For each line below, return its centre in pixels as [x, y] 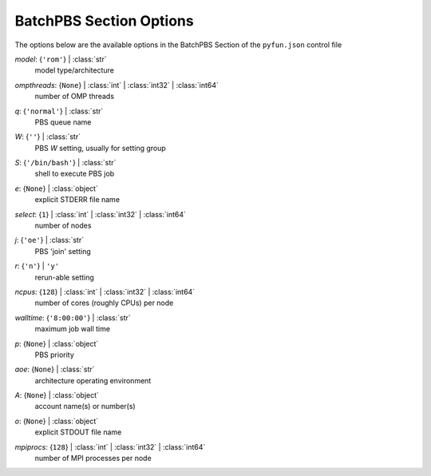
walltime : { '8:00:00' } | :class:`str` [73, 317]
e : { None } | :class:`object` [57, 188]
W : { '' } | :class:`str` [48, 137]
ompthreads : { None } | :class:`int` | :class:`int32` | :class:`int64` [117, 85]
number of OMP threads [75, 97]
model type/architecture [75, 70]
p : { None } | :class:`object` [57, 343]
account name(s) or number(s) [85, 407]
